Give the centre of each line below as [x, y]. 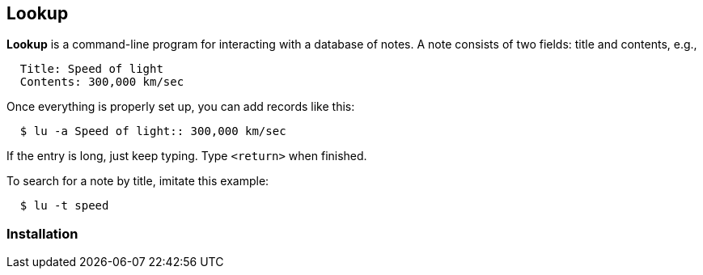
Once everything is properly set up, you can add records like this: [181, 107]
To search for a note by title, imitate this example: [138, 181]
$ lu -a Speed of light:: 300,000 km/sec [153, 131]
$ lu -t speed [64, 206]
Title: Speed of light [91, 69]
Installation [42, 233]
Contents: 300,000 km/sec [102, 82]
